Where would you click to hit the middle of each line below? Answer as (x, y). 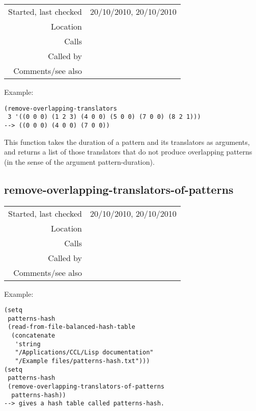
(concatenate (33, 336)
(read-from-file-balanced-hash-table (72, 327)
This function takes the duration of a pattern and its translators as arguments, (127, 142)
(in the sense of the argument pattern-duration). (79, 161)
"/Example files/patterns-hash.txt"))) (82, 361)
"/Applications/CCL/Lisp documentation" (84, 353)
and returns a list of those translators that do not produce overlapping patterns (128, 152)
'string (28, 344)
